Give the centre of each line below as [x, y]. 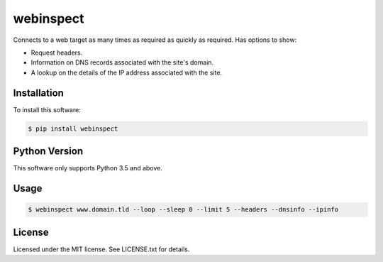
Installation [38, 93]
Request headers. [57, 53]
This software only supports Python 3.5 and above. [88, 168]
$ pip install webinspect [73, 129]
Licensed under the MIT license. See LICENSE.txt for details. [101, 249]
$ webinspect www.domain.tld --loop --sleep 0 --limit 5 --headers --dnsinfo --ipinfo [183, 210]
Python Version [48, 152]
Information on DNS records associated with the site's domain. [122, 62]
